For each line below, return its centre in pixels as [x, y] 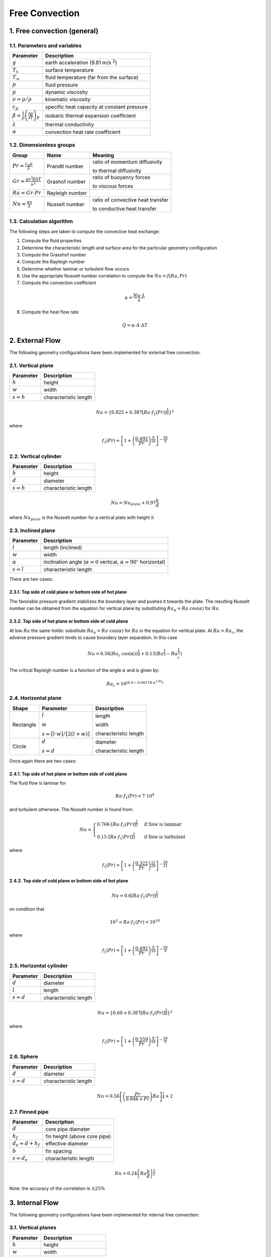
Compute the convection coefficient [59, 283]
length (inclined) [63, 548]
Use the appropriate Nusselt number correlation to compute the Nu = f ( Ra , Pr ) [104, 276]
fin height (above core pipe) [78, 1136]
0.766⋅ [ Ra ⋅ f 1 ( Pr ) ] [116, 825]
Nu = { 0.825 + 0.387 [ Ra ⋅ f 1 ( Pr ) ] [131, 413]
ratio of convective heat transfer [130, 200]
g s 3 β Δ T [33, 179]
